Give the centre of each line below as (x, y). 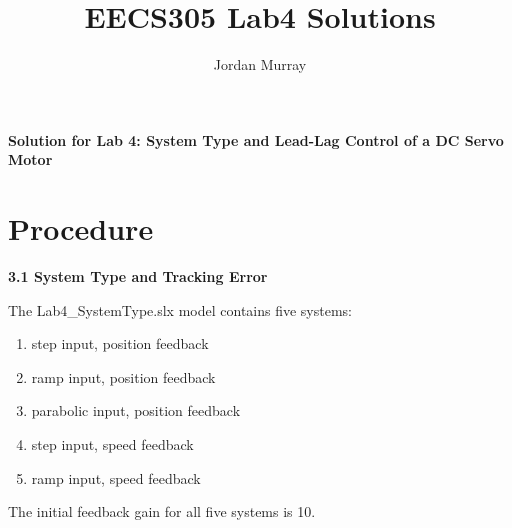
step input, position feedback (120, 343)
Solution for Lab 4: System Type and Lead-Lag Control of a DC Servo (256, 139)
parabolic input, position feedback (136, 410)
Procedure (81, 228)
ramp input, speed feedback (116, 477)
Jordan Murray (260, 64)
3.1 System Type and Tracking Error (138, 276)
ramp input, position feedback (123, 376)
